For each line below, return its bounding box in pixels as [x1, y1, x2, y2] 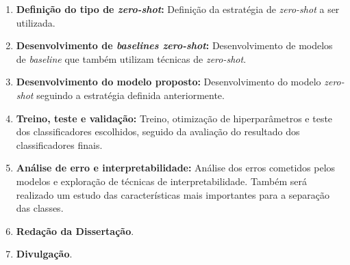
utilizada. [16, 15, 55, 29]
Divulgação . [16, 247, 73, 261]
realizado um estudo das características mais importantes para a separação [16, 187, 330, 201]
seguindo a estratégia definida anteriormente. [36, 87, 225, 102]
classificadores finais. [16, 137, 103, 152]
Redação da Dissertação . [16, 223, 134, 238]
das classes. [16, 201, 64, 215]
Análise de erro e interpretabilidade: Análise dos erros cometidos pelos [16, 161, 336, 175]
